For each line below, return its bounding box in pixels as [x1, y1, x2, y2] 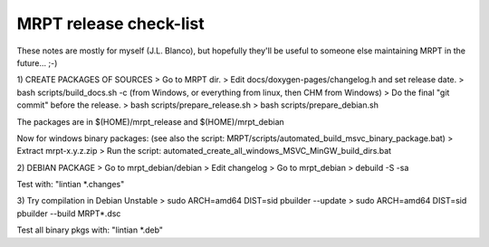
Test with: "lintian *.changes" [16, 179, 125, 190]
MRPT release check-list [16, 14, 206, 33]
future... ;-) [16, 57, 58, 68]
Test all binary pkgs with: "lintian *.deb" [16, 224, 163, 235]
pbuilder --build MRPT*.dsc [16, 208, 121, 219]
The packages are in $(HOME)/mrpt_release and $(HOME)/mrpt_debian [16, 116, 284, 127]
